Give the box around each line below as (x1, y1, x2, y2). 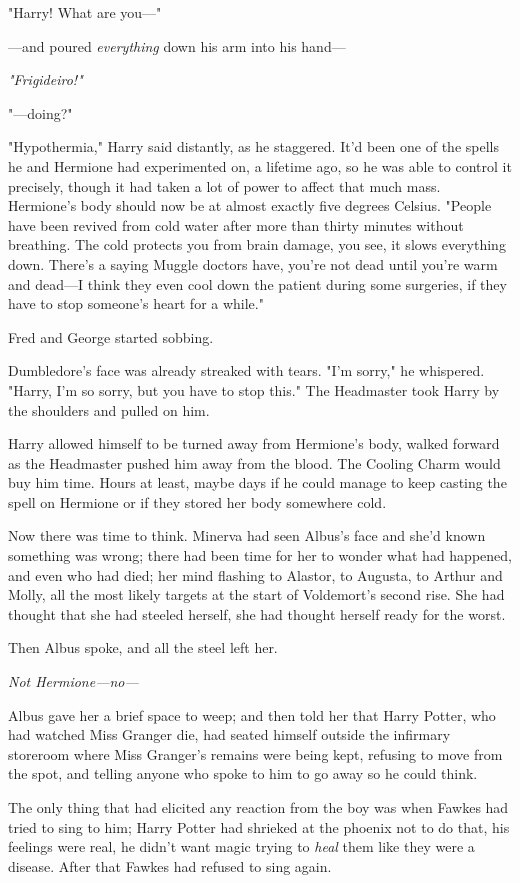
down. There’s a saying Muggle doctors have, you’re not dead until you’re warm (8, 253, 498, 274)
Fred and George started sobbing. (8, 326, 214, 347)
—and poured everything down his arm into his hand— (8, 35, 346, 56)
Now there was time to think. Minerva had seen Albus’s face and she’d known (8, 525, 486, 546)
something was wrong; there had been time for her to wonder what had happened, (8, 545, 512, 566)
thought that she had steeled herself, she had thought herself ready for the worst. (8, 603, 506, 624)
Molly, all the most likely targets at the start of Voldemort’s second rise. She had (8, 584, 505, 605)
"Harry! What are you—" (8, 2, 162, 22)
